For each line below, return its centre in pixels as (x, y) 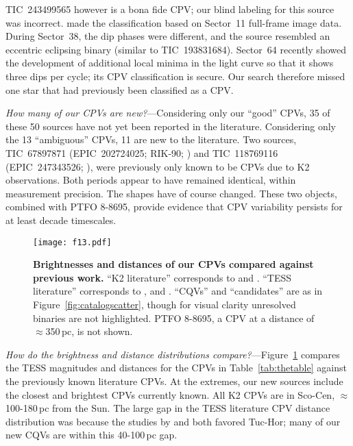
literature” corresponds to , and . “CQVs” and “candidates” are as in (178, 291)
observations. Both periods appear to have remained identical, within (151, 180)
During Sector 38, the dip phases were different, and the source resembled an (168, 36)
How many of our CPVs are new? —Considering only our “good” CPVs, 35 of (168, 113)
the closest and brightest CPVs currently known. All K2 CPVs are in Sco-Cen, (170, 394)
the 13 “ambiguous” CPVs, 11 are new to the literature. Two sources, (151, 139)
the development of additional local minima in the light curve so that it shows (170, 63)
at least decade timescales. (61, 220)
